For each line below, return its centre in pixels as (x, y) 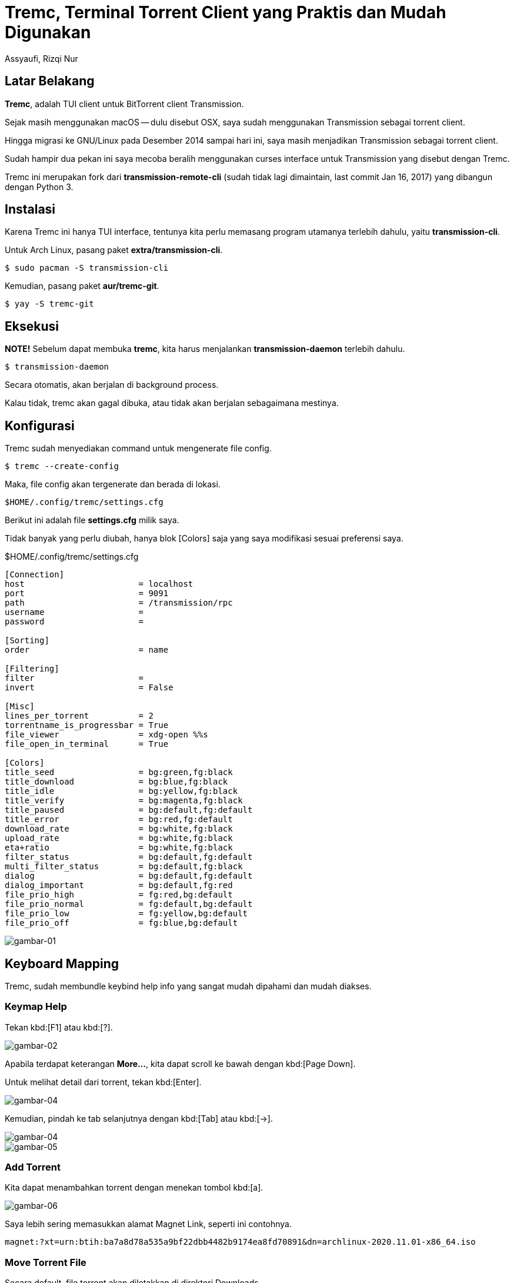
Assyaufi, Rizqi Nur (41, 58)
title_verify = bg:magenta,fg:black (124, 801)
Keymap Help (36, 1007)
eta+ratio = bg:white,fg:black (119, 848)
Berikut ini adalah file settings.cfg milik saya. (92, 520)
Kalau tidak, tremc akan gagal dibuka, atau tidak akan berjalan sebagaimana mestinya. (172, 403)
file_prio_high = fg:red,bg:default (119, 895)
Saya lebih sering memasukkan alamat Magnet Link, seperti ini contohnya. (148, 1224)
